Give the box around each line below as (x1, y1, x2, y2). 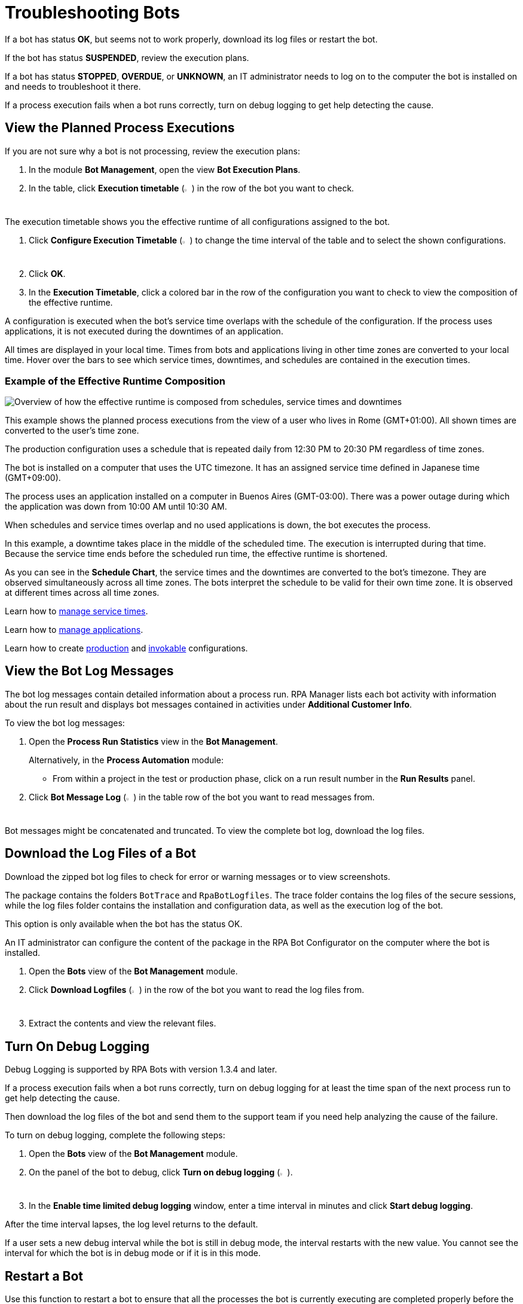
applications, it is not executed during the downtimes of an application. (5, 326, 283, 337)
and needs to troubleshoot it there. (5, 81, 141, 92)
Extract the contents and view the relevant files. (29, 1018, 216, 1029)
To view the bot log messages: (5, 717, 125, 728)
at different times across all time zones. (5, 587, 160, 598)
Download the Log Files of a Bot (5, 846, 196, 861)
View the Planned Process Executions (5, 120, 235, 136)
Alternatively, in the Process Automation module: (29, 754, 224, 765)
